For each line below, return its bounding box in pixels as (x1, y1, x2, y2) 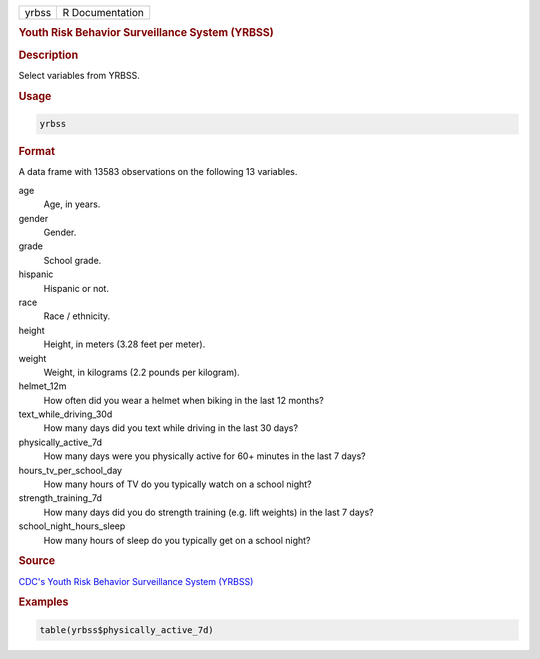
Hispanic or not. (43, 282, 110, 294)
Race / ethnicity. (43, 310, 111, 322)
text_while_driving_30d (18, 408, 113, 420)
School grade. (43, 254, 102, 266)
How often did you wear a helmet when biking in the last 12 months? (43, 394, 324, 406)
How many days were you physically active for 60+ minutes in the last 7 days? (43, 450, 366, 462)
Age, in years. (43, 198, 101, 210)
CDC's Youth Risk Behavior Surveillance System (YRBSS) (18, 575, 254, 587)
